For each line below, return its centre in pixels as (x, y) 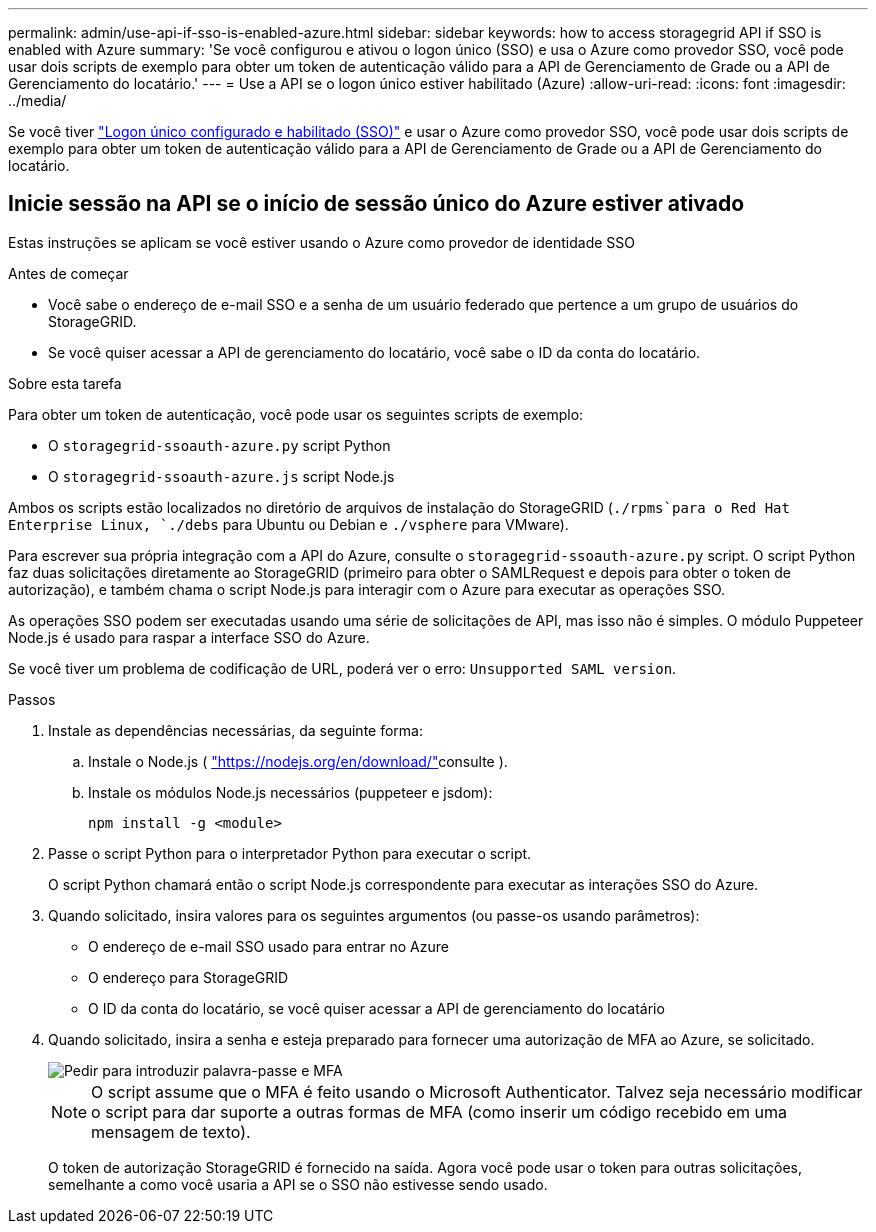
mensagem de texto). (171, 1131)
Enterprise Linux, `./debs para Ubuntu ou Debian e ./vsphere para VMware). (288, 524)
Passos (32, 699)
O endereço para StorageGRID (188, 977)
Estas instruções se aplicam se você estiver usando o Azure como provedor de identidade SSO (321, 242)
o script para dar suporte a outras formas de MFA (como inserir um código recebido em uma (439, 1111)
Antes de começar (68, 273)
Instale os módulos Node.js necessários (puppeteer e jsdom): (290, 792)
